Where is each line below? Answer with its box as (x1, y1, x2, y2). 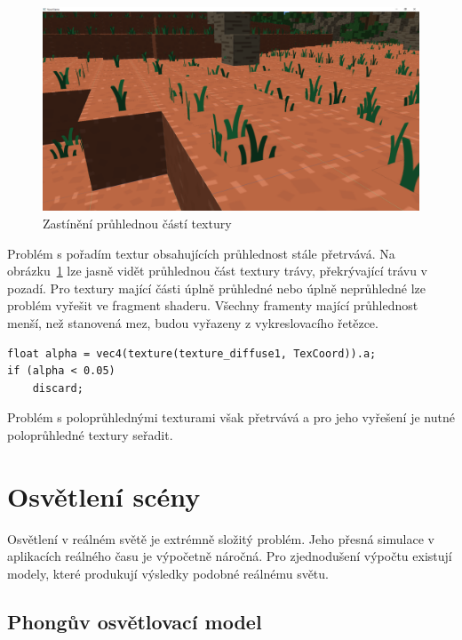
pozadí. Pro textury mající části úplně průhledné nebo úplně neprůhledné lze (7, 278, 426, 297)
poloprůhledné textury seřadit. (7, 425, 173, 444)
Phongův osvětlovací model (7, 607, 262, 635)
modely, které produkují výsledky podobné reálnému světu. (7, 564, 329, 582)
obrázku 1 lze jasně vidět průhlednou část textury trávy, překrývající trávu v (7, 261, 427, 280)
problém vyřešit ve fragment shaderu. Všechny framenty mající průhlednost (7, 296, 418, 315)
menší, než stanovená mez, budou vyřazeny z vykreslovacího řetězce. (7, 313, 378, 332)
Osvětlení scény (7, 477, 201, 514)
